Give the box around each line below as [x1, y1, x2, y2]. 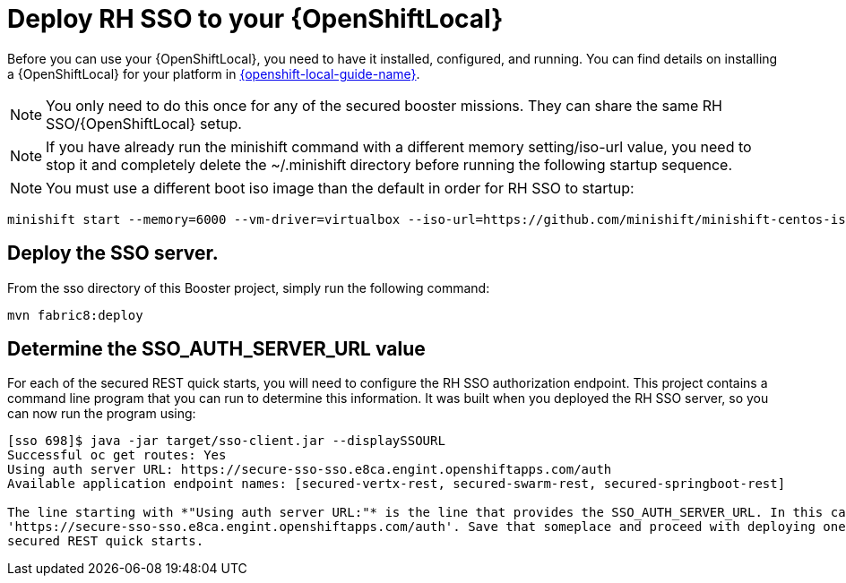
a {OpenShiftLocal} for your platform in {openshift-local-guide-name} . [7, 65, 420, 81]
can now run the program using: [7, 406, 196, 422]
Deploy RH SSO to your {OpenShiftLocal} [7, 4, 504, 34]
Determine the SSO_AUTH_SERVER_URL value [7, 338, 426, 361]
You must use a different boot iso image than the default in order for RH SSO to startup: [46, 178, 634, 197]
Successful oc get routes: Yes [7, 448, 227, 463]
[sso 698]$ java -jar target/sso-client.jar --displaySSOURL [7, 433, 445, 449]
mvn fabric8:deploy [7, 307, 143, 322]
